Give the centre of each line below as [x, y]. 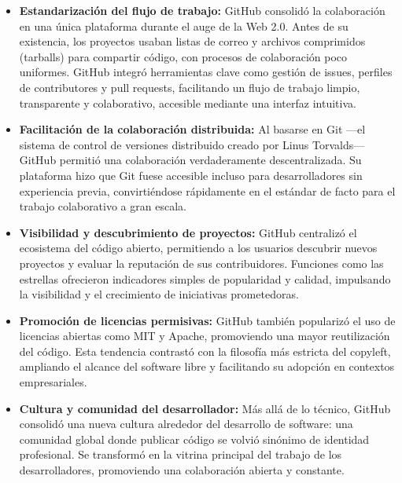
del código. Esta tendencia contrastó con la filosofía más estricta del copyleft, [205, 351]
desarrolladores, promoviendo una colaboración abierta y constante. [182, 470]
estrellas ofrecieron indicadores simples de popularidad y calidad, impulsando [205, 278]
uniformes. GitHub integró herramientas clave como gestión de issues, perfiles [206, 72]
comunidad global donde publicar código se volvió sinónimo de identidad [194, 439]
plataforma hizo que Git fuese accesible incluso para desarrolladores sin [191, 175]
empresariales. [53, 382]
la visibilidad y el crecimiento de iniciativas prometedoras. [159, 294]
